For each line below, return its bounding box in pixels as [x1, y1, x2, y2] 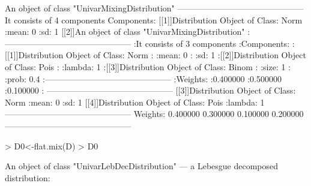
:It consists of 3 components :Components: [133, 37, 290, 49]
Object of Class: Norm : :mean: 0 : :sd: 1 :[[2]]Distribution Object [65, 49, 306, 61]
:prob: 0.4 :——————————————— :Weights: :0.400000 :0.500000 [5, 72, 282, 85]
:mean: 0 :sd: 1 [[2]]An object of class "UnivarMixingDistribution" [5, 25, 245, 38]
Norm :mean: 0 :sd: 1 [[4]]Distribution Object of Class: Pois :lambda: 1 [5, 95, 265, 108]
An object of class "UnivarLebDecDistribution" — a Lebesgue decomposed [5, 160, 279, 172]
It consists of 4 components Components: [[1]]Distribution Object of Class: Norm [5, 13, 303, 26]
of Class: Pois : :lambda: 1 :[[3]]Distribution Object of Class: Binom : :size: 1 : [5, 60, 291, 73]
